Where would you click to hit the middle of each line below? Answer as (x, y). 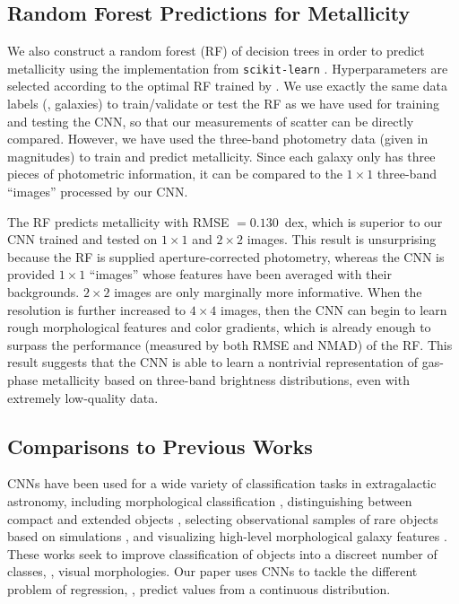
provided (31, 274)
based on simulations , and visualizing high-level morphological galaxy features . (227, 536)
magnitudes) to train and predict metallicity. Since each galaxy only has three (221, 156)
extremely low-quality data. (83, 397)
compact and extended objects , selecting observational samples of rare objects (223, 518)
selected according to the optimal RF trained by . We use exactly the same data (228, 86)
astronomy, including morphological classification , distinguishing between (210, 500)
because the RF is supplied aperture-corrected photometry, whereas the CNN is (226, 256)
